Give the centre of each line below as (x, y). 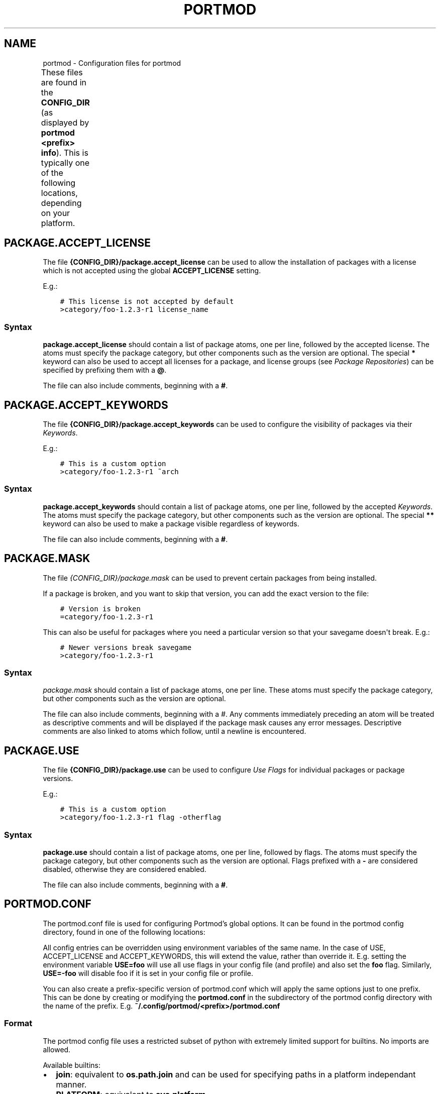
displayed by (65, 122)
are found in (64, 82)
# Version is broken (100, 609)
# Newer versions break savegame (126, 647)
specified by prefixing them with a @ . (105, 370)
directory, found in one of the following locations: (124, 932)
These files (62, 72)
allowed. (57, 1049)
